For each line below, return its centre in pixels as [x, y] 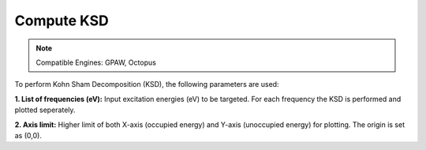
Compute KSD [62, 21]
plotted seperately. [45, 110]
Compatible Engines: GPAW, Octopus [96, 62]
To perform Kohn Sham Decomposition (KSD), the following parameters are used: [147, 84]
